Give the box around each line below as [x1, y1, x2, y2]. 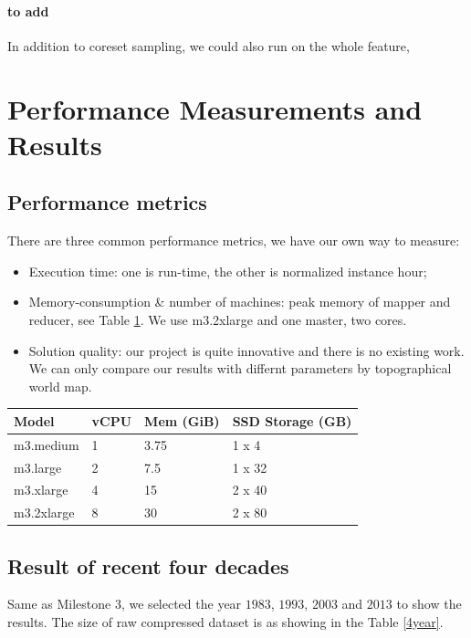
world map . [28, 376, 92, 395]
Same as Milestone [7, 594, 111, 613]
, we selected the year [120, 594, 242, 613]
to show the [396, 594, 462, 613]
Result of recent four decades [7, 551, 289, 580]
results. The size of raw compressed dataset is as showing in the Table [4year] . [7, 612, 444, 632]
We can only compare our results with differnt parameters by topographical [28, 359, 452, 378]
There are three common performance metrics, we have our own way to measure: [7, 231, 460, 250]
